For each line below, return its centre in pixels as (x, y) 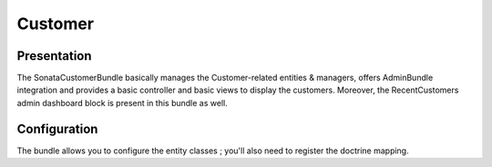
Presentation (54, 56)
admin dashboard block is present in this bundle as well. (122, 103)
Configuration (57, 128)
